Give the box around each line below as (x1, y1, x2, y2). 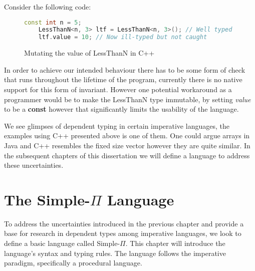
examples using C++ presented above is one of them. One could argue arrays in (4, 130, 250, 141)
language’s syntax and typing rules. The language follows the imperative (4, 247, 226, 258)
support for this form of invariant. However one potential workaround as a (4, 84, 232, 94)
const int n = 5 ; (24, 19, 82, 26)
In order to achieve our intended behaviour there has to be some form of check (4, 64, 245, 75)
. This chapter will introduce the (125, 238, 225, 248)
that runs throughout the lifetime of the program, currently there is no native (4, 74, 242, 85)
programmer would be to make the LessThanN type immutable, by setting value (4, 94, 251, 104)
